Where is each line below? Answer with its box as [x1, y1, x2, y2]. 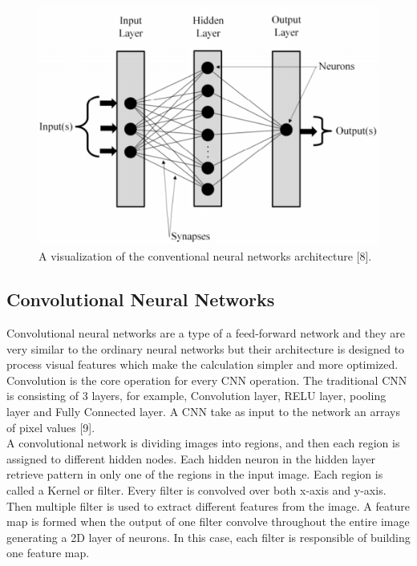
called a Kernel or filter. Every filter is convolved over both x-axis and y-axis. [6, 481, 387, 498]
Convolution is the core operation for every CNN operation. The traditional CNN [6, 371, 407, 388]
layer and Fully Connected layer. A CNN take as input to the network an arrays [6, 403, 400, 419]
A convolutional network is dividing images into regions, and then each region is [6, 435, 400, 451]
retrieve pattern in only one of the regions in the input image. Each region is [6, 466, 383, 483]
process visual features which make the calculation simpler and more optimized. [6, 356, 399, 373]
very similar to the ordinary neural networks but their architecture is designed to [6, 340, 405, 357]
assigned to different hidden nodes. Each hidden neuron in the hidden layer [6, 450, 375, 467]
